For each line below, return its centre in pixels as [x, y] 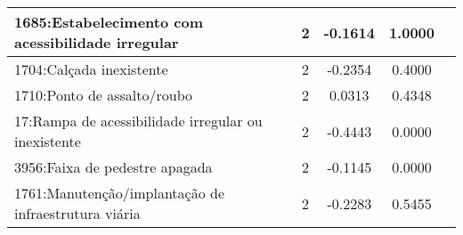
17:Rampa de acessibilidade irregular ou [138, 121]
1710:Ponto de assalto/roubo [104, 95]
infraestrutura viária [77, 213]
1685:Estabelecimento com [109, 22]
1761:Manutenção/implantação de [120, 193]
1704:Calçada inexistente [91, 69]
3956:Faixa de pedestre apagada [114, 167]
